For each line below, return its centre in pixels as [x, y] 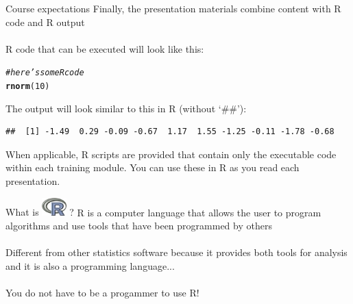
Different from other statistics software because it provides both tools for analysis [176, 252]
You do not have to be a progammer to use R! [102, 293]
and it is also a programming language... [90, 265]
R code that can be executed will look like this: [105, 48]
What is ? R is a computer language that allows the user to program [163, 212]
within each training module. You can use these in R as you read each [153, 167]
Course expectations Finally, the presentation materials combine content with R [173, 8]
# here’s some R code [45, 73]
